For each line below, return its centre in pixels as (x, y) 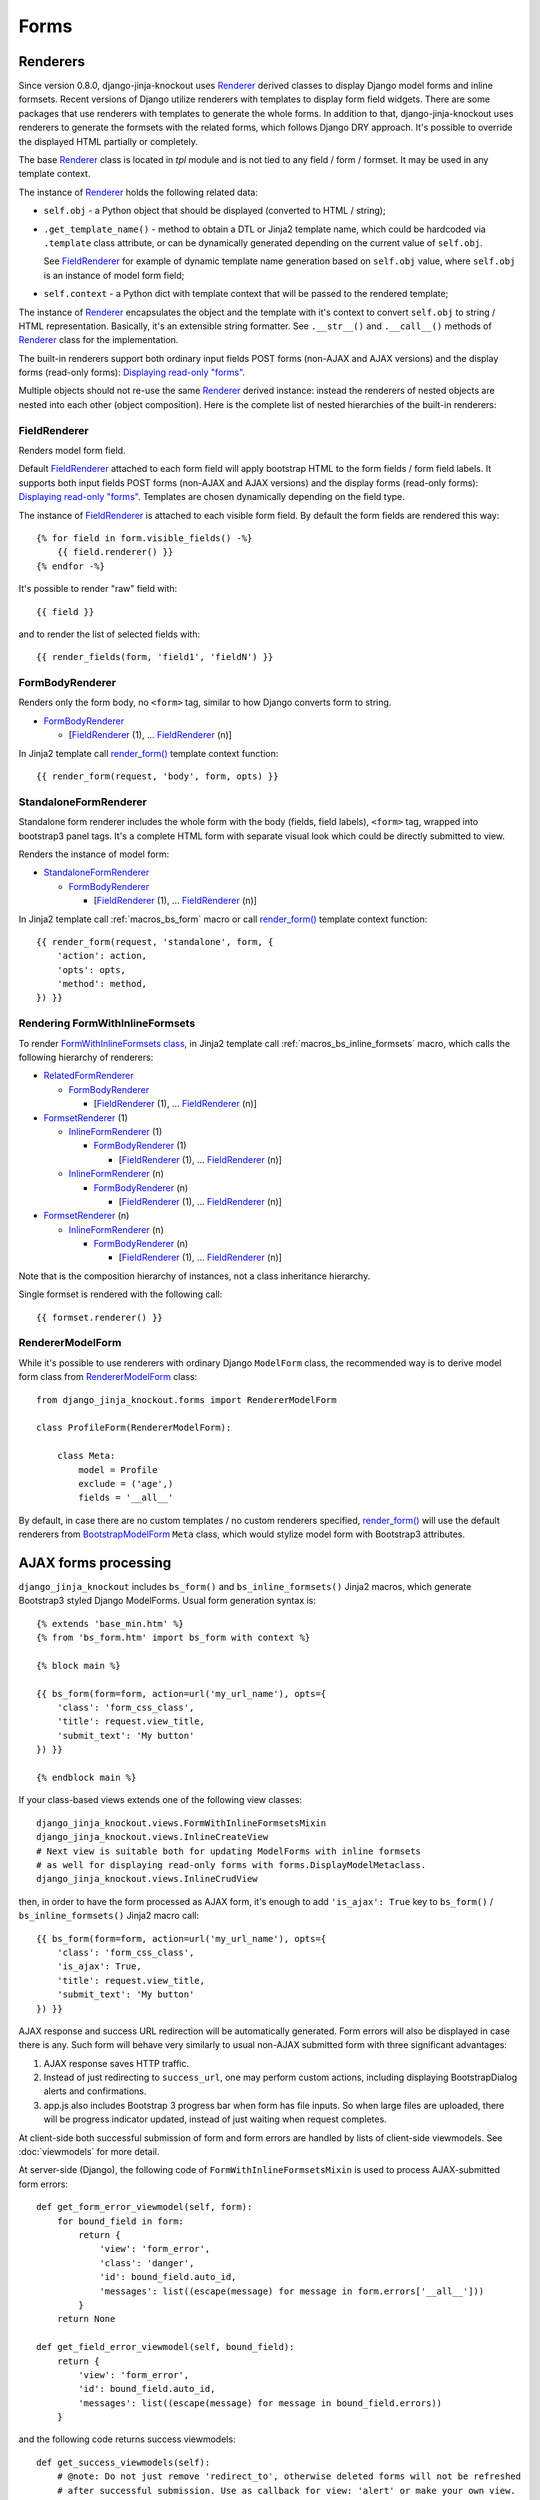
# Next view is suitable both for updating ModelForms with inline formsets (229, 1851)
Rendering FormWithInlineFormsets (107, 1023)
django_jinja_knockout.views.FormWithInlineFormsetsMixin (181, 1823)
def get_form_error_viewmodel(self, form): (144, 2207)
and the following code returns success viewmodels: (127, 2439)
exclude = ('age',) (126, 1483)
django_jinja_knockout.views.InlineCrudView (147, 1879)
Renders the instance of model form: (94, 854)
